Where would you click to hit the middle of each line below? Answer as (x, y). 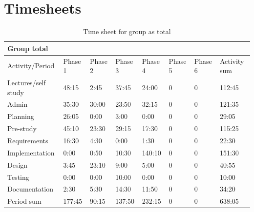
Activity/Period (31, 66)
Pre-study (22, 128)
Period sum (24, 201)
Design (18, 164)
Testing (18, 177)
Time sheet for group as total (127, 31)
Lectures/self (27, 82)
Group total (28, 48)
